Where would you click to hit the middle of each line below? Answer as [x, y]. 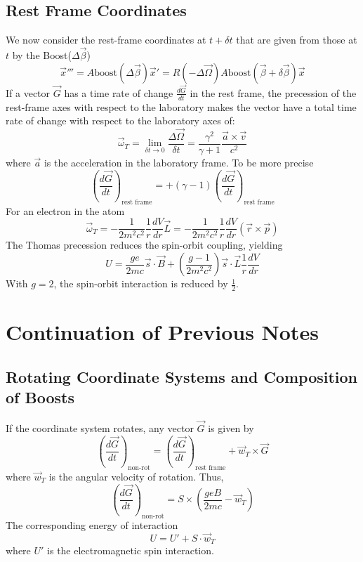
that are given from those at [297, 40]
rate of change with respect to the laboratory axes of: [120, 120]
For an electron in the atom [65, 210]
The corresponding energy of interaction [92, 524]
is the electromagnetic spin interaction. [131, 550]
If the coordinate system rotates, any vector [100, 428]
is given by [231, 428]
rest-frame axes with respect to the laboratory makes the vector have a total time [181, 106]
